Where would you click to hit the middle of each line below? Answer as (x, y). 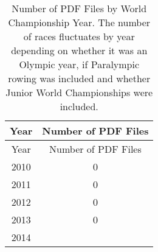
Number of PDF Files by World (79, 8)
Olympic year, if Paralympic (79, 64)
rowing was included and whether (79, 78)
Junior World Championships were (79, 92)
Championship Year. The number (79, 22)
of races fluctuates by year (79, 36)
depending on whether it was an (79, 50)
